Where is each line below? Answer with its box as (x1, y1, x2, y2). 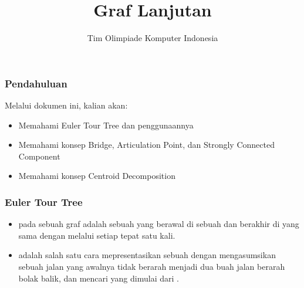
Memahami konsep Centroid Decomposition (18, 170, 175, 182)
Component (18, 150, 60, 162)
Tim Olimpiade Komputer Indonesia (87, 32, 218, 44)
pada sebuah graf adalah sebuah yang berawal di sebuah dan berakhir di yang (18, 218, 299, 230)
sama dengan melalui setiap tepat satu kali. (18, 229, 175, 241)
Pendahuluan (5, 76, 67, 90)
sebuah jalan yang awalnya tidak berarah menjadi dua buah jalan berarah (18, 260, 285, 272)
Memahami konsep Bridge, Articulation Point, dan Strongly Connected (18, 138, 275, 151)
